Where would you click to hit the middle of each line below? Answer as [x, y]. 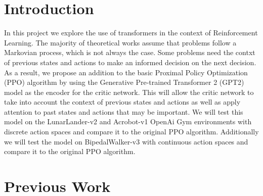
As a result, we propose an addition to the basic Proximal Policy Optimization [126, 72]
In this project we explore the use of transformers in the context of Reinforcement [131, 33]
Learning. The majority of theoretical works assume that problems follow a [120, 42]
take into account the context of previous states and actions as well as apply [122, 102]
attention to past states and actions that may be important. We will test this [124, 111]
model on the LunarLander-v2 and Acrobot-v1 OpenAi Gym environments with [128, 121]
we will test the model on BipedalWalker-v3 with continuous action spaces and [126, 141]
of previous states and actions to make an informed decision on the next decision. [130, 62]
